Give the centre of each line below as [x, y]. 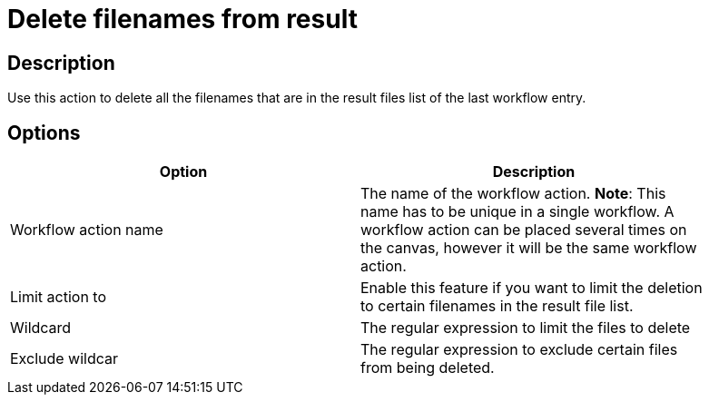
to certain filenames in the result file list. [497, 306]
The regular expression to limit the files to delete [526, 328]
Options [44, 132]
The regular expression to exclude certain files [519, 350]
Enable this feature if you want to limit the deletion [532, 288]
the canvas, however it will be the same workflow [529, 248]
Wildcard [41, 328]
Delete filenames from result [182, 19]
